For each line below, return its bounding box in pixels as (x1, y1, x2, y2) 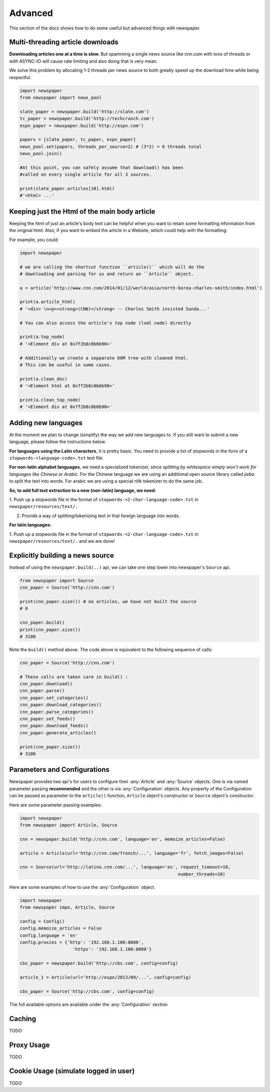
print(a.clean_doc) (19, 376, 67, 382)
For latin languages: (9, 522, 52, 528)
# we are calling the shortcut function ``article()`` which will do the (19, 264, 204, 270)
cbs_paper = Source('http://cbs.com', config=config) (19, 988, 154, 994)
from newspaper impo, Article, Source (19, 904, 115, 910)
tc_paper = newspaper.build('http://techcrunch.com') (19, 116, 154, 122)
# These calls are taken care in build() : (19, 674, 128, 680)
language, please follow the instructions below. (9, 439, 106, 445)
